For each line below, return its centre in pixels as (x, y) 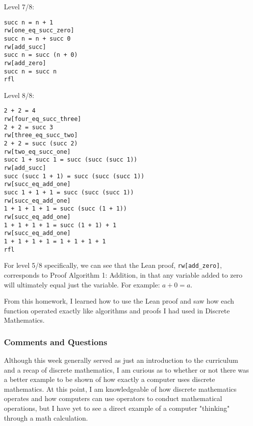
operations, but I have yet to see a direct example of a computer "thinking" (117, 408)
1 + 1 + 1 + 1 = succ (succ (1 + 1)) (65, 209)
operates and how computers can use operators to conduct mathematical (113, 398)
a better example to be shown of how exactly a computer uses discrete (110, 379)
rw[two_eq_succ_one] (38, 152)
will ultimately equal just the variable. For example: (82, 284)
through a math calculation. (46, 417)
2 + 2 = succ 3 (29, 127)
